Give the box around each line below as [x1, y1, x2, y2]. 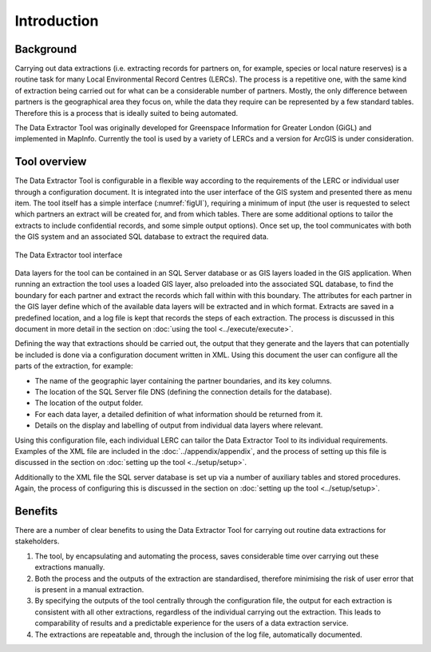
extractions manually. [34, 563, 105, 572]
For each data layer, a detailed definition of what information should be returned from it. [34, 409, 323, 419]
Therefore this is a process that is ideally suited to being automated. [14, 108, 239, 117]
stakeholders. [14, 536, 60, 547]
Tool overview [14, 155, 87, 169]
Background [14, 42, 77, 56]
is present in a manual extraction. [34, 584, 144, 594]
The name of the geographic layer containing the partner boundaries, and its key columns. [34, 376, 332, 385]
